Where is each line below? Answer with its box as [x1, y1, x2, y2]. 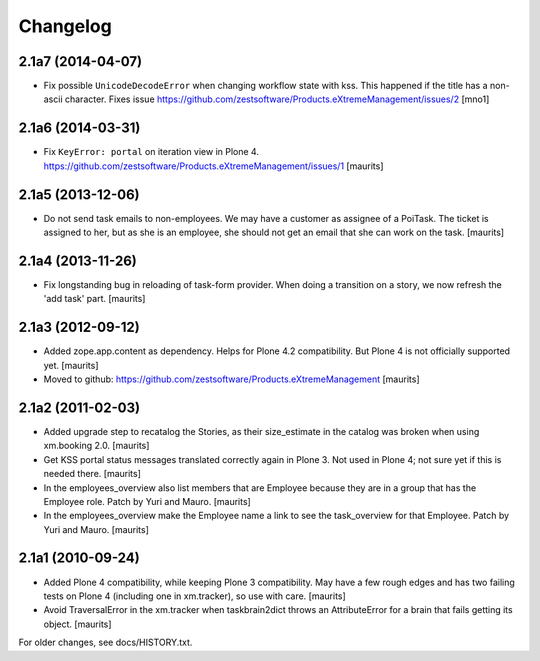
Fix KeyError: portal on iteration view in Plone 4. [43, 146, 260, 158]
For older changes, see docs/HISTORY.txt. [18, 636, 193, 649]
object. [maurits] [43, 618, 112, 630]
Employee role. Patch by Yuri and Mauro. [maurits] [43, 495, 252, 507]
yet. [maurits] [43, 359, 99, 371]
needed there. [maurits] [43, 468, 142, 480]
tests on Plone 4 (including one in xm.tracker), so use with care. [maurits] [43, 590, 347, 602]
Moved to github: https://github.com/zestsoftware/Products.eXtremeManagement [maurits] [43, 373, 420, 385]
